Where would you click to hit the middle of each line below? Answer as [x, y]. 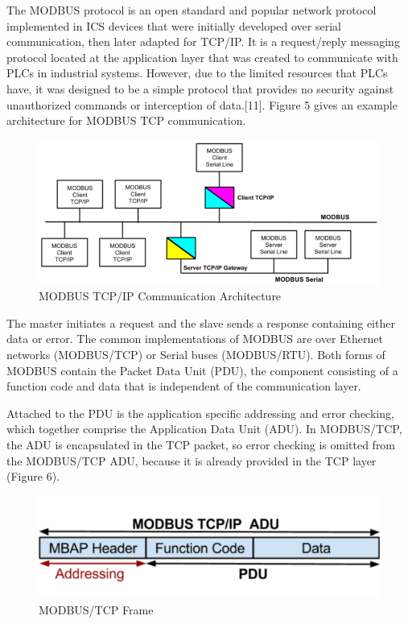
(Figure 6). [33, 476]
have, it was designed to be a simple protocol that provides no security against [200, 88]
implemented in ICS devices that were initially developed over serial [174, 25]
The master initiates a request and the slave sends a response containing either [201, 322]
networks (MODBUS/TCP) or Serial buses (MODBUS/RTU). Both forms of [196, 354]
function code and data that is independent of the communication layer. [184, 386]
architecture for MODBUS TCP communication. [126, 120]
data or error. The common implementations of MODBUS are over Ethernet [195, 339]
